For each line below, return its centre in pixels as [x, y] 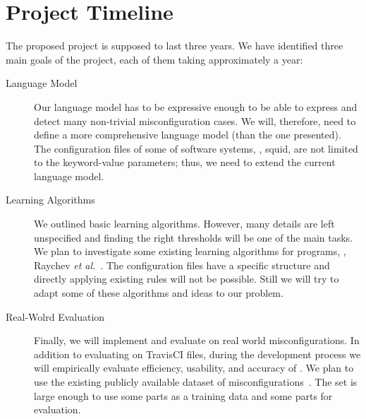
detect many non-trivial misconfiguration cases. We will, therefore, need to [195, 120]
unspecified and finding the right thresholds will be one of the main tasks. [194, 237]
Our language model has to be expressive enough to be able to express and [196, 106]
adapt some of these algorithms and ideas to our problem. [159, 293]
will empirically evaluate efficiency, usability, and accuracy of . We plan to [194, 368]
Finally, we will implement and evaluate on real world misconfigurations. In [197, 340]
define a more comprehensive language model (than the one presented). [188, 135]
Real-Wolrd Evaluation [55, 316]
